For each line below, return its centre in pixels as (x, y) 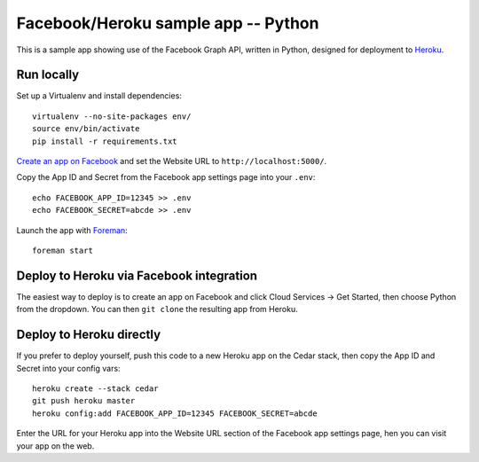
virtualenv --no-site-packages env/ (112, 116)
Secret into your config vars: (68, 368)
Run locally (48, 75)
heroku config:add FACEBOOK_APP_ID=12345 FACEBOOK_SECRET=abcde (175, 413)
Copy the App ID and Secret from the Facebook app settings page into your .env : (166, 177)
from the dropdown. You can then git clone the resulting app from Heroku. (157, 309)
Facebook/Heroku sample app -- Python (168, 23)
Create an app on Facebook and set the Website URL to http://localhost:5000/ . (172, 161)
